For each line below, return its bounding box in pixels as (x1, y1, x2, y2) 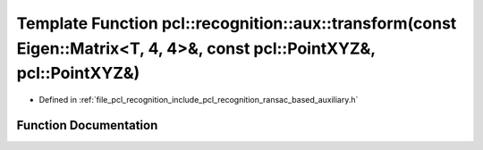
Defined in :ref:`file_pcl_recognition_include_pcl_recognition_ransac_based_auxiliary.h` (38, 95, 359, 105)
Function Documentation (16, 117, 158, 133)
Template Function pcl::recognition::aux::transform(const (16, 13, 457, 33)
